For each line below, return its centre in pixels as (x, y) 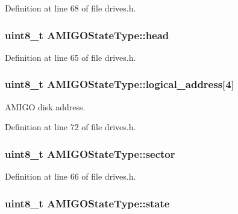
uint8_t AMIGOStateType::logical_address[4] (120, 84)
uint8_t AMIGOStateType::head (87, 35)
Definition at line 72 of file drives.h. (70, 127)
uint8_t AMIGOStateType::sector (90, 153)
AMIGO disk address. (45, 106)
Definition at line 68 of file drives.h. (70, 8)
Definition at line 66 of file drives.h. (70, 176)
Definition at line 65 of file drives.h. (70, 57)
